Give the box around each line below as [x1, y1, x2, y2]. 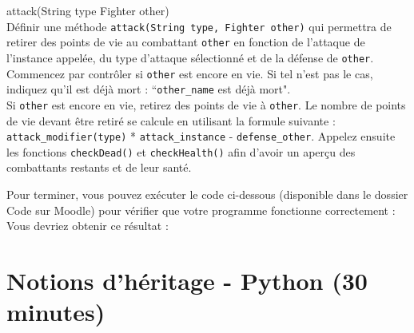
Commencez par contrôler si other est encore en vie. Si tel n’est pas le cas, [6, 65, 373, 81]
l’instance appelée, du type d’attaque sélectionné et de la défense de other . [6, 49, 374, 65]
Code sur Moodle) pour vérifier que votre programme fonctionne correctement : [6, 201, 396, 218]
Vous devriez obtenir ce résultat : [6, 217, 169, 234]
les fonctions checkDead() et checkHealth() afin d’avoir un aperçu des [6, 143, 356, 160]
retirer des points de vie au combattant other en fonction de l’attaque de [6, 34, 365, 50]
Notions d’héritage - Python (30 [6, 264, 368, 296]
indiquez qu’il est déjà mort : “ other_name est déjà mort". [6, 81, 291, 97]
